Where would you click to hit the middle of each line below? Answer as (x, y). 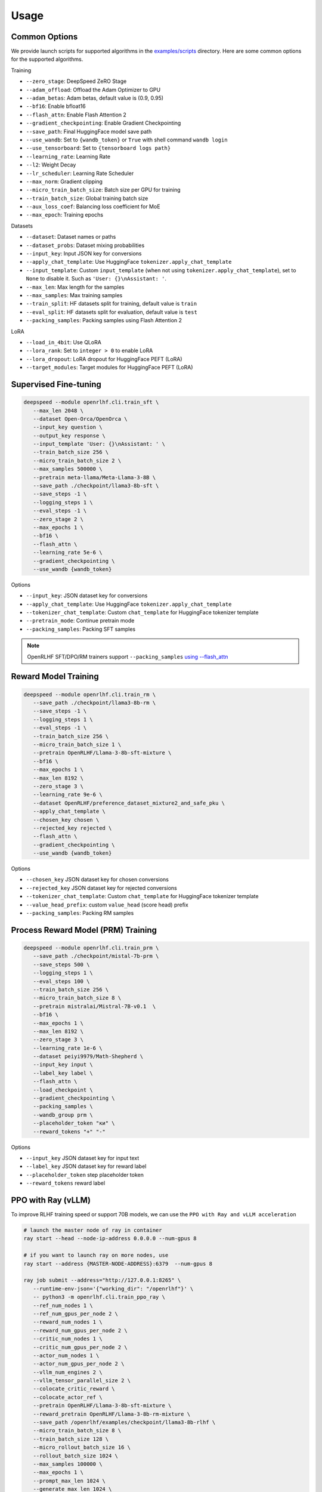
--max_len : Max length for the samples (75, 287)
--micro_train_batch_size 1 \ (77, 745)
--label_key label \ (63, 1073)
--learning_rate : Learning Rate (68, 156)
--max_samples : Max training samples (74, 295)
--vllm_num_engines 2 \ (68, 1372)
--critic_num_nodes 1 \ (68, 1339)
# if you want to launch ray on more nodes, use (96, 1255)
